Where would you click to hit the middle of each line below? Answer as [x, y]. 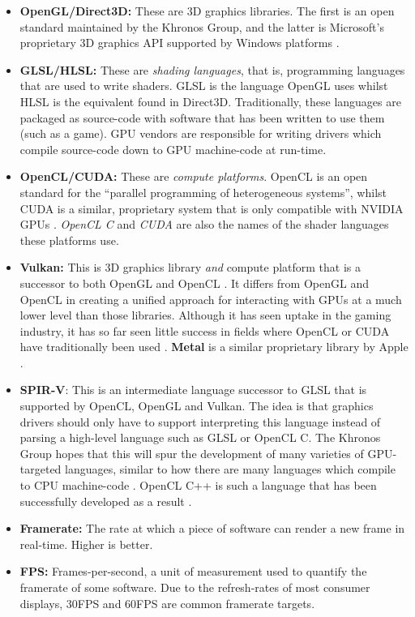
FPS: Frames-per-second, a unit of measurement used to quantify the [193, 571]
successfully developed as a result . [106, 501]
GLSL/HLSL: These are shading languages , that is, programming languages [212, 69]
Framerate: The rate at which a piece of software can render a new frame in [212, 528]
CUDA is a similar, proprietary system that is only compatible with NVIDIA [212, 208]
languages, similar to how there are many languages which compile [230, 469]
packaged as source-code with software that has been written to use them [202, 117]
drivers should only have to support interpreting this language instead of [200, 421]
